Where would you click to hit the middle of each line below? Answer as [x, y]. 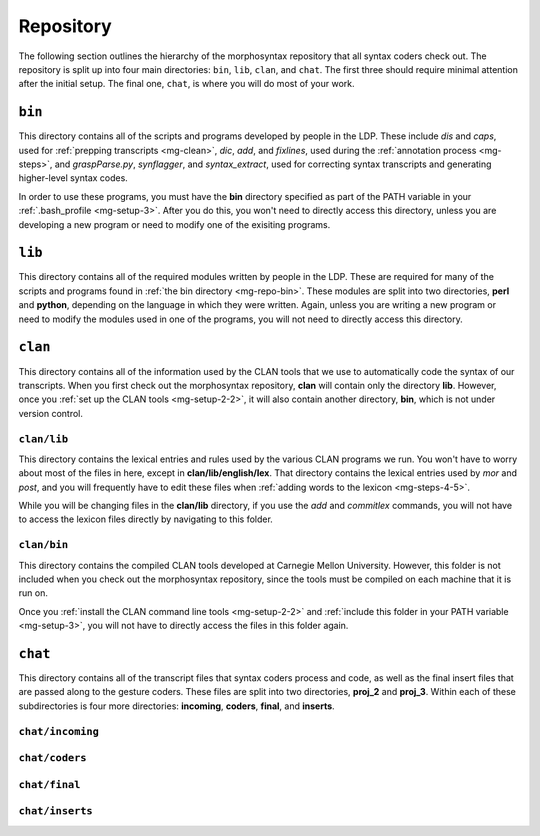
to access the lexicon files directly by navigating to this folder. [146, 519]
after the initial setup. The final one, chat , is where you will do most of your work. [186, 84]
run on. [33, 593]
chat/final [49, 784]
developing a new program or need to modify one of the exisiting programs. [174, 224]
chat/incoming [59, 731]
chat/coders [52, 758]
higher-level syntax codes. [73, 178]
